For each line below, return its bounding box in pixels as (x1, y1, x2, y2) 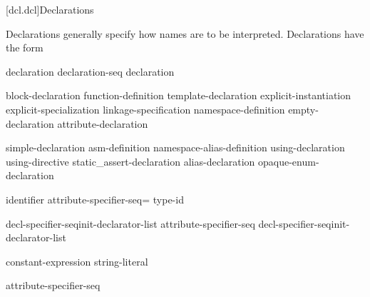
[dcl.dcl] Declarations (6, 2, 94, 16)
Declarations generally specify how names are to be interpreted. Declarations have (6, 26, 364, 41)
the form (6, 40, 43, 55)
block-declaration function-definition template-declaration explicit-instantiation (6, 88, 351, 103)
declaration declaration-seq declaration (6, 64, 175, 79)
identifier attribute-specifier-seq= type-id (6, 191, 184, 206)
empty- (288, 101, 319, 116)
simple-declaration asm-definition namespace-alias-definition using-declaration (6, 140, 345, 155)
